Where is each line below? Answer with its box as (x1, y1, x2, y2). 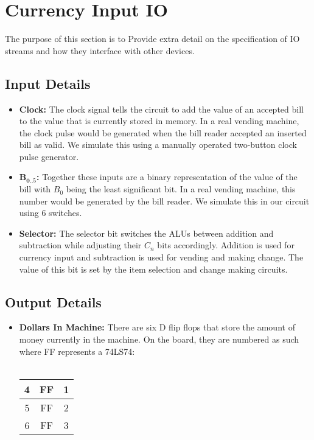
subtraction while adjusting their (19, 239, 142, 251)
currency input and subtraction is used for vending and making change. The (19, 251, 304, 264)
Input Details (5, 74, 91, 93)
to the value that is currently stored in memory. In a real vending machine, (19, 114, 299, 127)
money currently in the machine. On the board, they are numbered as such (19, 333, 299, 346)
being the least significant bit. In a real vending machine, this (66, 183, 296, 195)
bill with (19, 183, 51, 195)
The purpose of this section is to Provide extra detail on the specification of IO (5, 32, 300, 45)
